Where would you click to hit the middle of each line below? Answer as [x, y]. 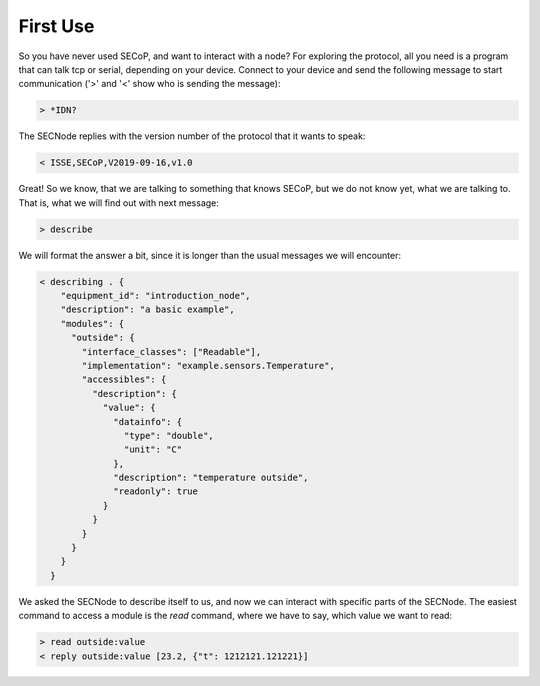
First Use [56, 26]
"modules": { [92, 323]
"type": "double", [168, 435]
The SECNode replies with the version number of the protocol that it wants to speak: [192, 136]
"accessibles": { [124, 379]
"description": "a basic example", [147, 309]
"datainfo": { [148, 421]
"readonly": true [156, 491]
